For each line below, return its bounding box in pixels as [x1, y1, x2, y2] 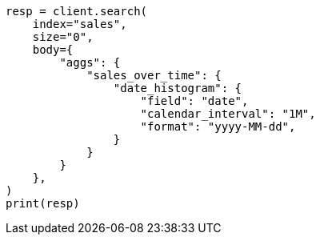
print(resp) [6, 197, 80, 210]
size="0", [32, 30, 94, 43]
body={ [32, 43, 74, 56]
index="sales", [32, 18, 127, 30]
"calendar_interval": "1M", [140, 107, 316, 120]
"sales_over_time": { [86, 69, 222, 82]
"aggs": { [59, 56, 121, 69]
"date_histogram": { [113, 82, 242, 94]
